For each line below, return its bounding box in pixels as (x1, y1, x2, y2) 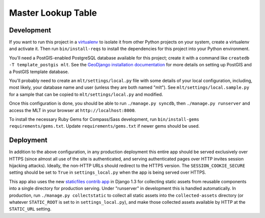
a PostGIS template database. (9, 69, 69, 75)
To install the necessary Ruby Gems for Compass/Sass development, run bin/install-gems (9, 116, 200, 122)
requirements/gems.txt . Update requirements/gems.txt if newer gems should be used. (9, 123, 200, 129)
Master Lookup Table (9, 7, 97, 18)
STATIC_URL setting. (9, 206, 52, 212)
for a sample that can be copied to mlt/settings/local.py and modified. (9, 91, 163, 97)
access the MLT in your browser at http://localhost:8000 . (9, 107, 136, 113)
